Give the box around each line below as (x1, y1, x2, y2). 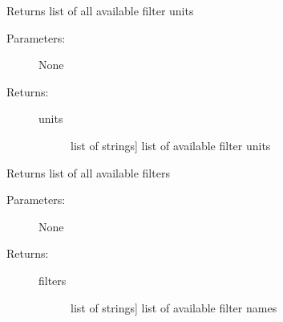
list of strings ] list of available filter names (71, 299, 277, 316)
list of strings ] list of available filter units (71, 137, 271, 153)
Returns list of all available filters (6, 164, 170, 181)
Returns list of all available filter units (6, 2, 194, 18)
